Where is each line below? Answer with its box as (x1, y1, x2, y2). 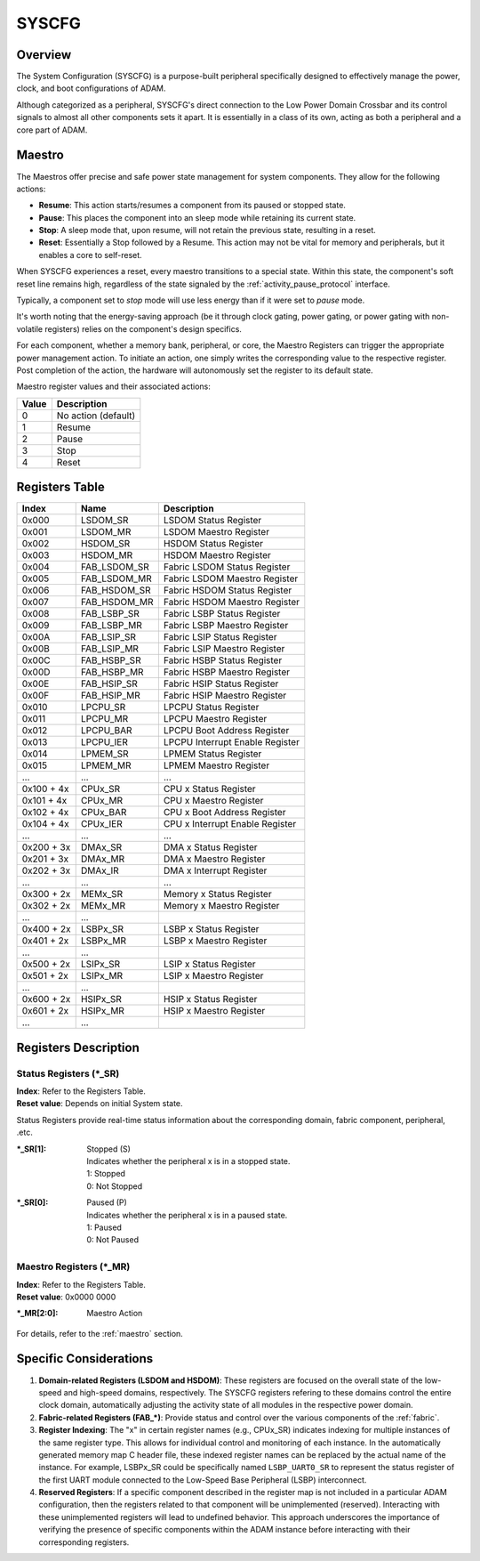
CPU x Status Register (163, 783, 257, 796)
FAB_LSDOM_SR (80, 561, 150, 573)
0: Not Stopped (86, 1180, 142, 1192)
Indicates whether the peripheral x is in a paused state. (86, 1209, 288, 1220)
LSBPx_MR (80, 934, 126, 947)
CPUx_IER (80, 818, 124, 830)
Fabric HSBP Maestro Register (163, 666, 291, 678)
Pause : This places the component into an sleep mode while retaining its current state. (38, 212, 356, 222)
